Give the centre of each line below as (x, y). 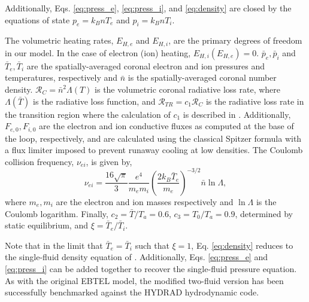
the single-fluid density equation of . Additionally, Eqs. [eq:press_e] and (136, 257)
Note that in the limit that (54, 245)
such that (152, 245)
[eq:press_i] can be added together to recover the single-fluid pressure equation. (151, 268)
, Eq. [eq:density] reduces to (242, 245)
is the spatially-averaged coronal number (202, 77)
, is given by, (109, 161)
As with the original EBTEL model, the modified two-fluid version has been (144, 280)
